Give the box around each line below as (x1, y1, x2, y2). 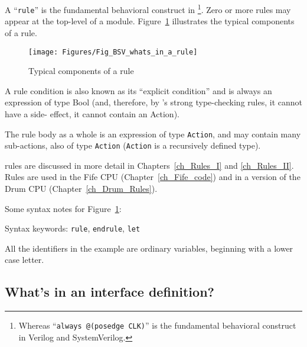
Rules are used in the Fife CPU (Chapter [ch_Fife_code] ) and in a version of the (5, 171, 301, 183)
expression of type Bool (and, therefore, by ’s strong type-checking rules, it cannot (5, 96, 302, 108)
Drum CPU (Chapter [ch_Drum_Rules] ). (5, 182, 158, 195)
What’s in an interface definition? (5, 282, 214, 301)
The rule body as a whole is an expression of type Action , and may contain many (5, 127, 301, 140)
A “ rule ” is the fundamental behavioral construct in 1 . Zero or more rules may (5, 2, 291, 15)
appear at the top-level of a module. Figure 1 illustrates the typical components (5, 15, 295, 27)
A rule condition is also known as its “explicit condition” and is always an (5, 84, 272, 97)
